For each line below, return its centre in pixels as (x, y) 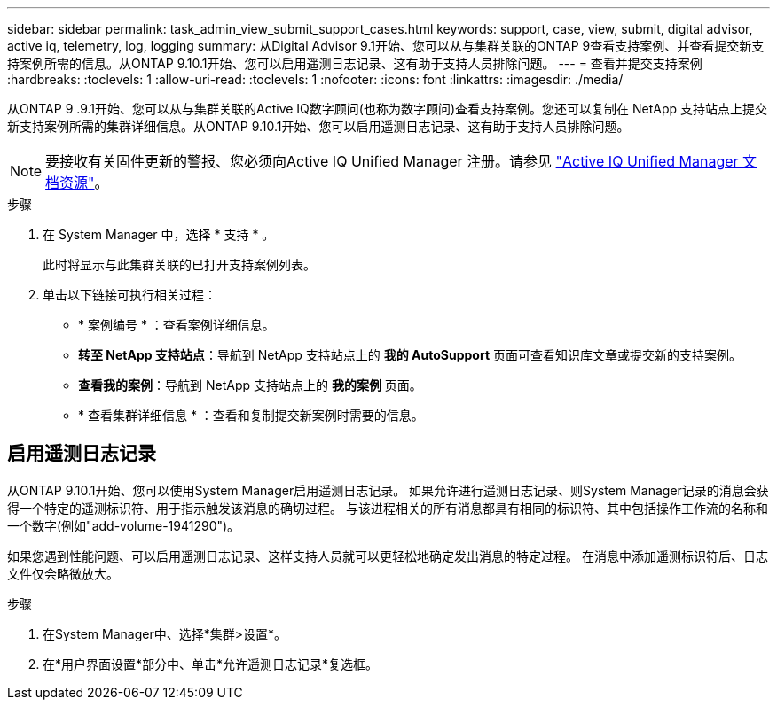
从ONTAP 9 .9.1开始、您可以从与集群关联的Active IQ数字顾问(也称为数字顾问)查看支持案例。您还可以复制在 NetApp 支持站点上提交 (388, 109)
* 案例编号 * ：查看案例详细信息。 (177, 325)
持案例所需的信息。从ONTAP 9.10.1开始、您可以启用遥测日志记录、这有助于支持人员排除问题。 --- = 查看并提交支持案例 (355, 63)
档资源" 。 (77, 183)
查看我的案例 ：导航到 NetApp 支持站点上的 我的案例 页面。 (250, 385)
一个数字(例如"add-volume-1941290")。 (124, 525)
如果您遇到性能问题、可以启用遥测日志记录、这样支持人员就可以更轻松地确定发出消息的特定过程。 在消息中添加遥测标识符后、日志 (388, 555)
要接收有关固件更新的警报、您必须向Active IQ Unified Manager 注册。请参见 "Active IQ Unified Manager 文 (401, 161)
